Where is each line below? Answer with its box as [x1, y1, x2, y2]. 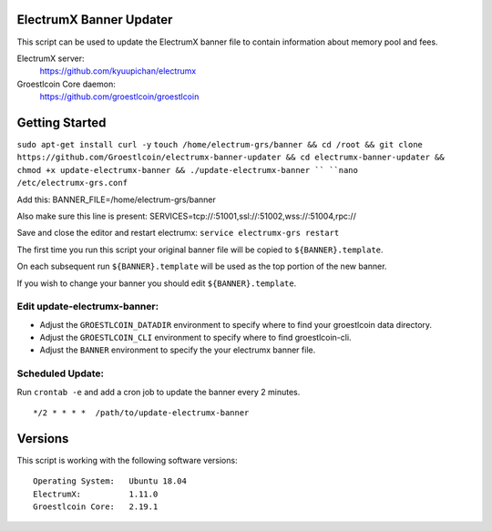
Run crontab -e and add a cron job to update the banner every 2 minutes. [16, 386, 301, 397]
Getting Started [16, 115, 107, 130]
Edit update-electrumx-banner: [16, 301, 159, 313]
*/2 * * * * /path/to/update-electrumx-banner [33, 407, 250, 418]
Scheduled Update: [16, 367, 105, 380]
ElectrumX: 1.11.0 [33, 488, 159, 499]
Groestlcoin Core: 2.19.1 [33, 502, 159, 512]
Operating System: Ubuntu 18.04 [33, 476, 187, 486]
